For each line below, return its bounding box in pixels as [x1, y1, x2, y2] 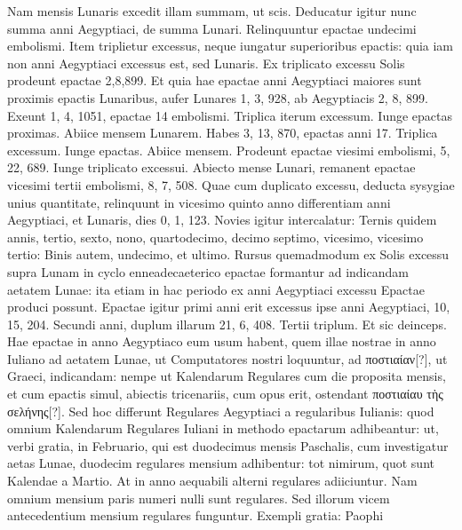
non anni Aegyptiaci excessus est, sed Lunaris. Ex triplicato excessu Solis [7, 53, 405, 72]
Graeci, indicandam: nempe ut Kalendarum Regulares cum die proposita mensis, [7, 367, 446, 385]
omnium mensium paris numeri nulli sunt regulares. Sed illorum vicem [7, 488, 390, 507]
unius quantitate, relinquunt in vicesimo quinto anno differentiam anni [7, 193, 391, 211]
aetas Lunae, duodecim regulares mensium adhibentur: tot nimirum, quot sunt [7, 454, 434, 472]
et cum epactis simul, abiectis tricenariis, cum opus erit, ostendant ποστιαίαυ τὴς [7, 384, 443, 403]
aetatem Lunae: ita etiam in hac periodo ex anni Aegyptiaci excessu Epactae [7, 280, 425, 298]
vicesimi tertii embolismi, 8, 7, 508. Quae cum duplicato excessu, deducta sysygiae [7, 175, 455, 194]
